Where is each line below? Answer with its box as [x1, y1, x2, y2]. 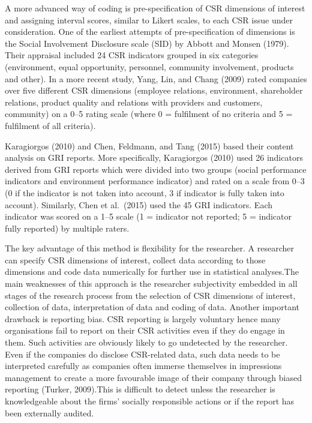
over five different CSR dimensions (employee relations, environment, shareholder [5, 84, 303, 97]
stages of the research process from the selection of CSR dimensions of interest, [5, 289, 296, 301]
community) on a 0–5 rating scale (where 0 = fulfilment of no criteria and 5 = [5, 107, 293, 120]
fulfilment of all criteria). [5, 119, 96, 131]
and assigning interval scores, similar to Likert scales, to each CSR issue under [5, 13, 293, 26]
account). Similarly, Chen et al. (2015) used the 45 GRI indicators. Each [5, 198, 273, 211]
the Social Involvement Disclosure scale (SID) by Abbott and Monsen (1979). [5, 37, 289, 49]
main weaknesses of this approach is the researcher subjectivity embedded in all [5, 277, 298, 290]
